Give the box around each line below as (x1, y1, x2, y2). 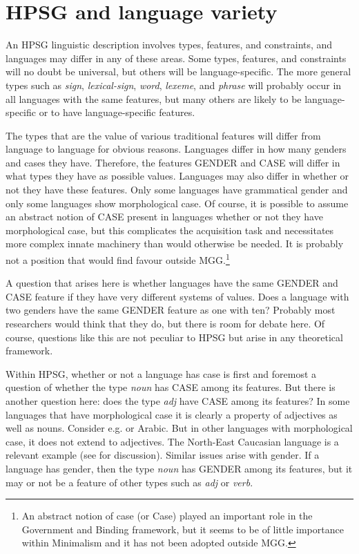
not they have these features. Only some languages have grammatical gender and (6, 182, 348, 197)
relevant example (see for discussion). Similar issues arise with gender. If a (6, 448, 320, 462)
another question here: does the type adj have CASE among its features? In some (6, 394, 350, 408)
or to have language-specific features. (39, 105, 195, 120)
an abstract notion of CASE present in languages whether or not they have (6, 209, 323, 224)
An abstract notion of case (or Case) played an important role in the (21, 508, 313, 523)
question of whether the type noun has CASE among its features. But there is (6, 380, 336, 394)
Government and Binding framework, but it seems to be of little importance (21, 522, 344, 536)
